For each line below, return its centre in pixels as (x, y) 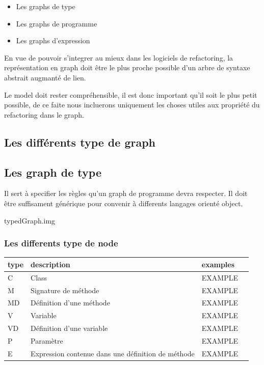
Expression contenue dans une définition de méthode (113, 353)
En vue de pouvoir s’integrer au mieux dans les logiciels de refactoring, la (119, 57)
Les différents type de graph (80, 142)
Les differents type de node (61, 243)
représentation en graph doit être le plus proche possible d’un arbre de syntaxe (127, 67)
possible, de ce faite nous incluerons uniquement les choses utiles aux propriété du (132, 105)
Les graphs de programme (57, 23)
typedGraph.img (30, 220)
